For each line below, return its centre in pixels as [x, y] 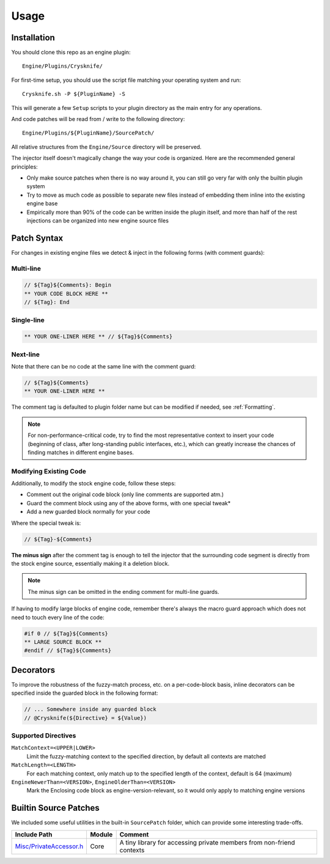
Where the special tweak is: [46, 523]
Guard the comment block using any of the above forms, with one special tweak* [129, 503]
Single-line [28, 320]
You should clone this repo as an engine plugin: [71, 53]
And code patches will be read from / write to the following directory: [98, 119]
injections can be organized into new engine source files [98, 221]
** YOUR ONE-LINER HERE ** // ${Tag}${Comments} [98, 337]
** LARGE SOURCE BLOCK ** [63, 642]
